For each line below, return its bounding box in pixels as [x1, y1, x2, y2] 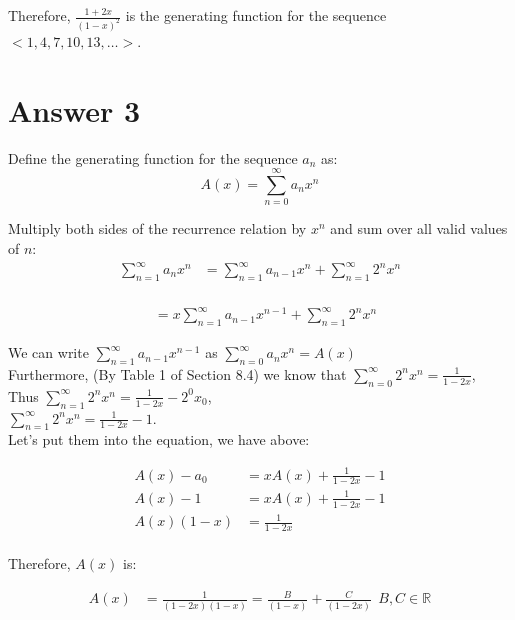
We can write [8, 342, 89, 363]
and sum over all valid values [330, 218, 508, 239]
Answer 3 [8, 89, 141, 130]
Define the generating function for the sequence [8, 147, 298, 168]
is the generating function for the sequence [125, 5, 387, 25]
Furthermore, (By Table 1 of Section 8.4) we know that [8, 363, 347, 384]
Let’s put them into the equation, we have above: [8, 429, 310, 450]
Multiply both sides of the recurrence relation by [8, 218, 307, 239]
